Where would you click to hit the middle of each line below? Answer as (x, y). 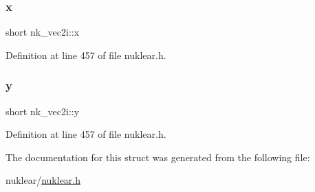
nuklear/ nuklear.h (43, 180)
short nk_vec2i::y (43, 111)
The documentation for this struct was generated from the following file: (158, 157)
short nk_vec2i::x (43, 32)
